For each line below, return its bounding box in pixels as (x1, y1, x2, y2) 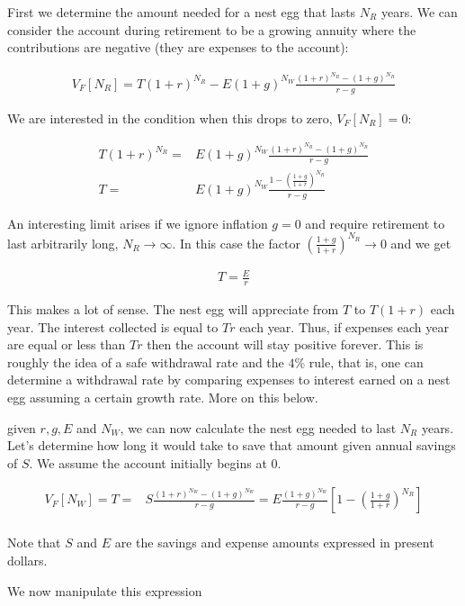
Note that (7, 533, 61, 552)
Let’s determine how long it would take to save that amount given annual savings (7, 436, 456, 455)
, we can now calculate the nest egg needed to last (120, 418, 397, 437)
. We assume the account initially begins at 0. (29, 453, 282, 472)
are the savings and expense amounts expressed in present (114, 533, 434, 552)
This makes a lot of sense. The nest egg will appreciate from (7, 300, 339, 319)
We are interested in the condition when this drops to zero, (7, 108, 333, 127)
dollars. (7, 551, 48, 570)
